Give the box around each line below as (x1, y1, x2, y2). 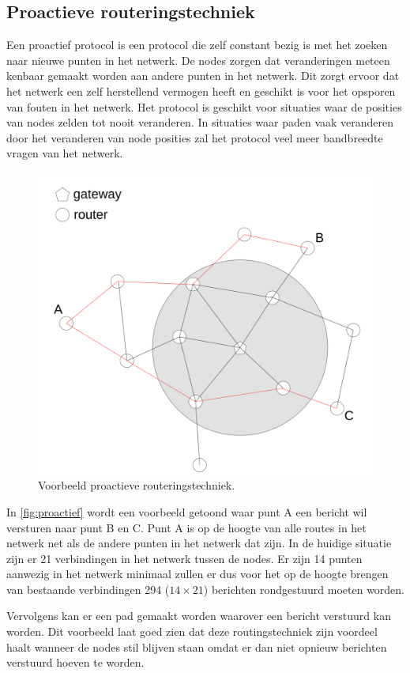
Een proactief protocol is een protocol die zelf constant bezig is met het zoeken (6, 36, 388, 53)
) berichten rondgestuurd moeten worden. (203, 580, 405, 597)
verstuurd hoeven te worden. (6, 654, 145, 671)
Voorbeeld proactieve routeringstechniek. (38, 477, 235, 493)
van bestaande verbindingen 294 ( (6, 580, 170, 597)
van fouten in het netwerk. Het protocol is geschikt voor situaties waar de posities (6, 98, 402, 115)
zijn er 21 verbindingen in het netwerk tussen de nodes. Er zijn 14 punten (6, 550, 363, 566)
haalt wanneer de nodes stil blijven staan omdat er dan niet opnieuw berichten (6, 638, 387, 655)
